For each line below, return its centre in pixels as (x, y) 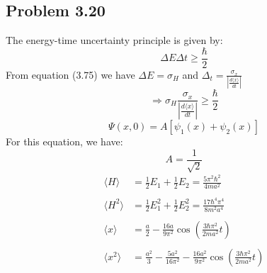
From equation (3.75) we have (70, 74)
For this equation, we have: (64, 141)
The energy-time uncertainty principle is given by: (114, 40)
